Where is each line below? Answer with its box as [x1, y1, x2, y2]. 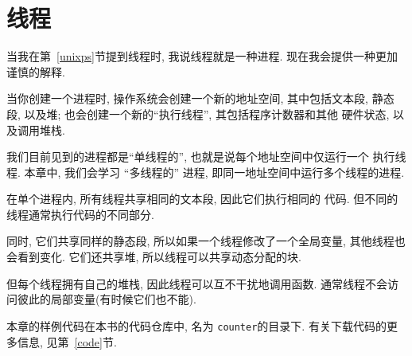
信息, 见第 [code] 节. [17, 333, 117, 350]
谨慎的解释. [6, 63, 65, 80]
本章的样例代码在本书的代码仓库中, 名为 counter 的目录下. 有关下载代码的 [6, 317, 387, 334]
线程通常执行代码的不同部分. [6, 205, 154, 222]
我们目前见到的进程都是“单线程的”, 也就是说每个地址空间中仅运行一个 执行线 [6, 148, 406, 165]
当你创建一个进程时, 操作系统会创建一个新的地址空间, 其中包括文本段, [6, 90, 368, 107]
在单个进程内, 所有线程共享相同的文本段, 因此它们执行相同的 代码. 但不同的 [6, 190, 398, 207]
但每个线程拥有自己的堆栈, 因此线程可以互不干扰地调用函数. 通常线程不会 [6, 275, 388, 291]
